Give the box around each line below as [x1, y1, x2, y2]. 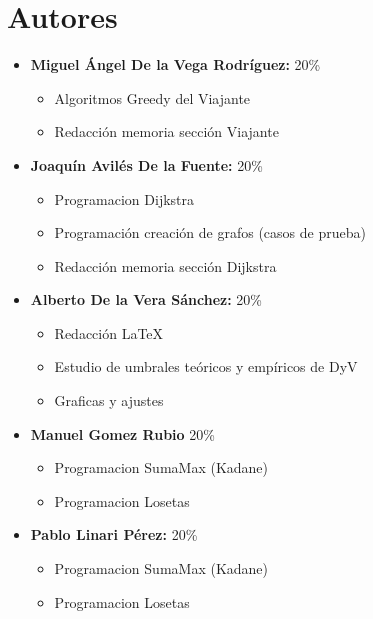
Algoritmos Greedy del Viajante [54, 87, 251, 108]
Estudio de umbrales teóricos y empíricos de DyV [54, 356, 358, 377]
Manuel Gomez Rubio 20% [30, 423, 215, 444]
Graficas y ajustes [54, 390, 164, 411]
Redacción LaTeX [54, 322, 164, 343]
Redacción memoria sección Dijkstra [54, 255, 277, 276]
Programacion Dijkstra [54, 188, 195, 209]
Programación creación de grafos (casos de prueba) [54, 222, 366, 243]
